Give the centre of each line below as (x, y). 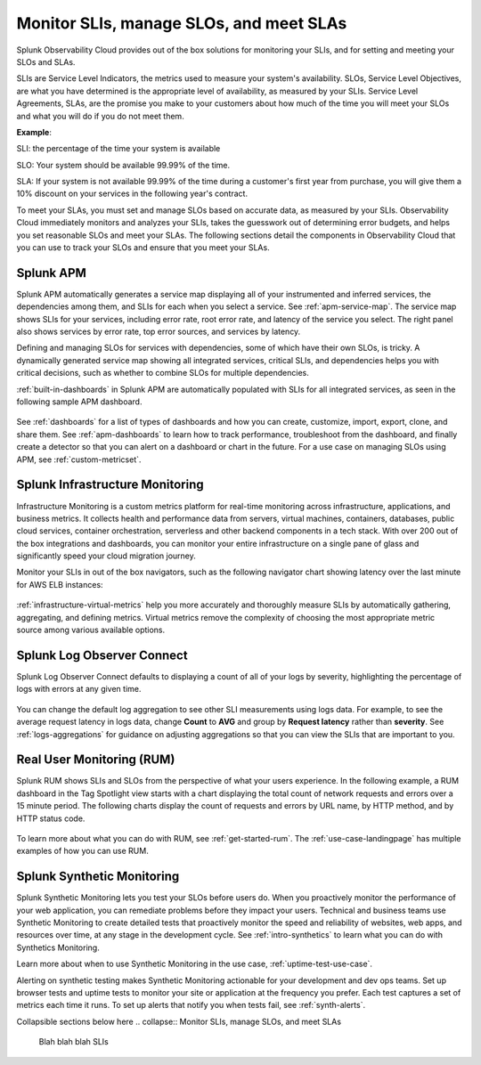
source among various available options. (91, 630)
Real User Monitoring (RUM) (96, 760)
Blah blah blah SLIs (73, 1042)
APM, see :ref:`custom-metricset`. (79, 459)
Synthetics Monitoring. (58, 947)
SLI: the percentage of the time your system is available (118, 149)
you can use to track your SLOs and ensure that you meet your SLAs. (143, 248)
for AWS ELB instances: (60, 584)
